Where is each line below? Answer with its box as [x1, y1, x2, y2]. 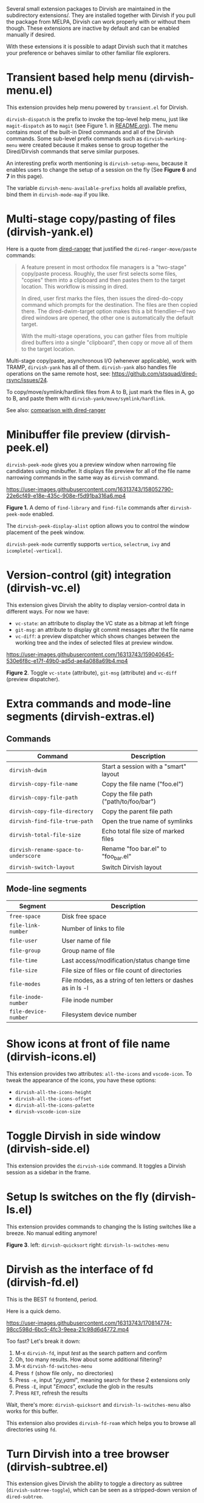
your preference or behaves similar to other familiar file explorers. [6, 49, 171, 57]
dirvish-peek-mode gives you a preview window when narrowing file [6, 461, 176, 468]
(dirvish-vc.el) [6, 581, 81, 595]
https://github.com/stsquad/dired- [112, 370, 197, 377]
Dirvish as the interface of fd [6, 1263, 154, 1276]
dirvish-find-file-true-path [9, 818, 93, 824]
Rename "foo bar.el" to [101, 844, 167, 853]
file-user [9, 937, 38, 944]
